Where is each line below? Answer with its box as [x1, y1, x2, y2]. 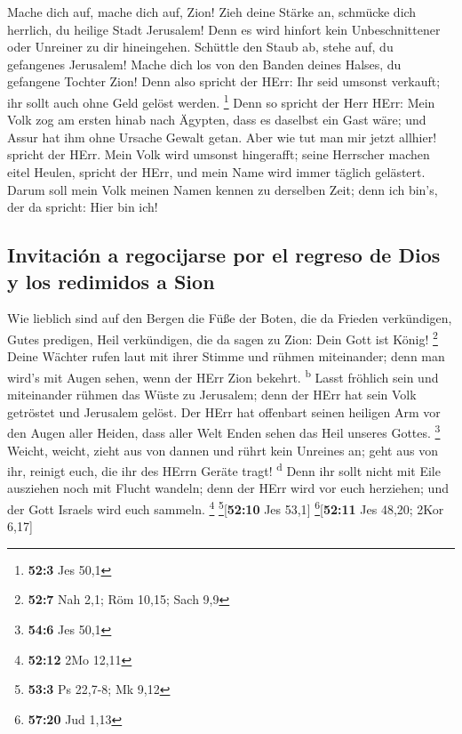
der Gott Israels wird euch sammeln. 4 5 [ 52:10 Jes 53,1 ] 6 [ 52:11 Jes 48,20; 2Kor [7, 496, 444, 518]
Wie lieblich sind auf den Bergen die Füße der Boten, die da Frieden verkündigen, [7, 309, 452, 327]
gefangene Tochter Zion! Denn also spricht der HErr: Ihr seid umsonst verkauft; [7, 72, 441, 91]
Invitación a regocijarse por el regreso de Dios [7, 241, 441, 269]
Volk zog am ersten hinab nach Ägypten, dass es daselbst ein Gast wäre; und [7, 110, 426, 129]
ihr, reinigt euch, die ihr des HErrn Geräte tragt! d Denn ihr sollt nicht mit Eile [7, 459, 441, 480]
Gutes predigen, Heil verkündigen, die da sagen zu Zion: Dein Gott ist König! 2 [7, 327, 438, 348]
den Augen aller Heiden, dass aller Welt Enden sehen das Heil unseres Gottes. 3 [7, 421, 441, 441]
